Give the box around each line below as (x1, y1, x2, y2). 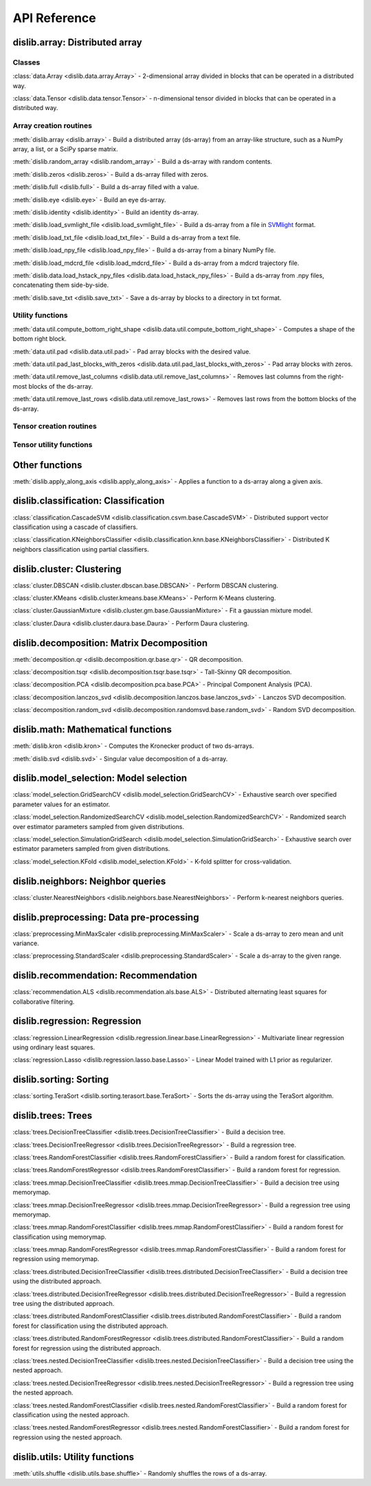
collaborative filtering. (12, 998, 75, 1006)
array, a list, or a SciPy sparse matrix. (12, 145, 118, 153)
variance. (12, 939, 39, 947)
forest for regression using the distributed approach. (12, 1344, 161, 1352)
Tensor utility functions (12, 440, 93, 449)
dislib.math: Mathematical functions (12, 724, 172, 735)
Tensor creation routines (12, 422, 98, 431)
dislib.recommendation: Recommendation (12, 970, 197, 982)
